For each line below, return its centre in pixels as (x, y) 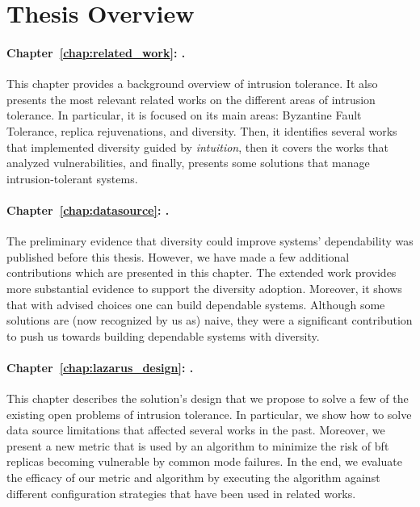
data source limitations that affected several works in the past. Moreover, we (196, 430)
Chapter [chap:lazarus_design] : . (100, 367)
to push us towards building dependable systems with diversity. (163, 335)
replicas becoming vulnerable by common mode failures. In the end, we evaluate (204, 461)
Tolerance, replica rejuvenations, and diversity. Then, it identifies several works (202, 130)
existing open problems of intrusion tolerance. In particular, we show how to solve (209, 414)
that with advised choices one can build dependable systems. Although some (196, 304)
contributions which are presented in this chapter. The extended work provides (202, 272)
